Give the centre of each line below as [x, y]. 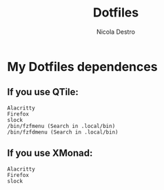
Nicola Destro [116, 32]
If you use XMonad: [50, 153]
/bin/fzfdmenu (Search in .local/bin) [63, 132]
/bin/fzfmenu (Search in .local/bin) [61, 126]
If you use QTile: [43, 92]
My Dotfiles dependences [82, 66]
